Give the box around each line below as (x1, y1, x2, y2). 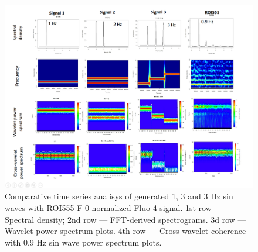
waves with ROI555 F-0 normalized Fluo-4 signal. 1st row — (5, 201, 223, 213)
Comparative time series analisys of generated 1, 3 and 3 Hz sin (5, 190, 233, 202)
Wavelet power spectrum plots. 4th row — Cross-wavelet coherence (5, 225, 246, 237)
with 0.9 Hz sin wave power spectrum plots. (5, 236, 162, 248)
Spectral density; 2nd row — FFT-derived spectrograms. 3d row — (5, 213, 246, 225)
